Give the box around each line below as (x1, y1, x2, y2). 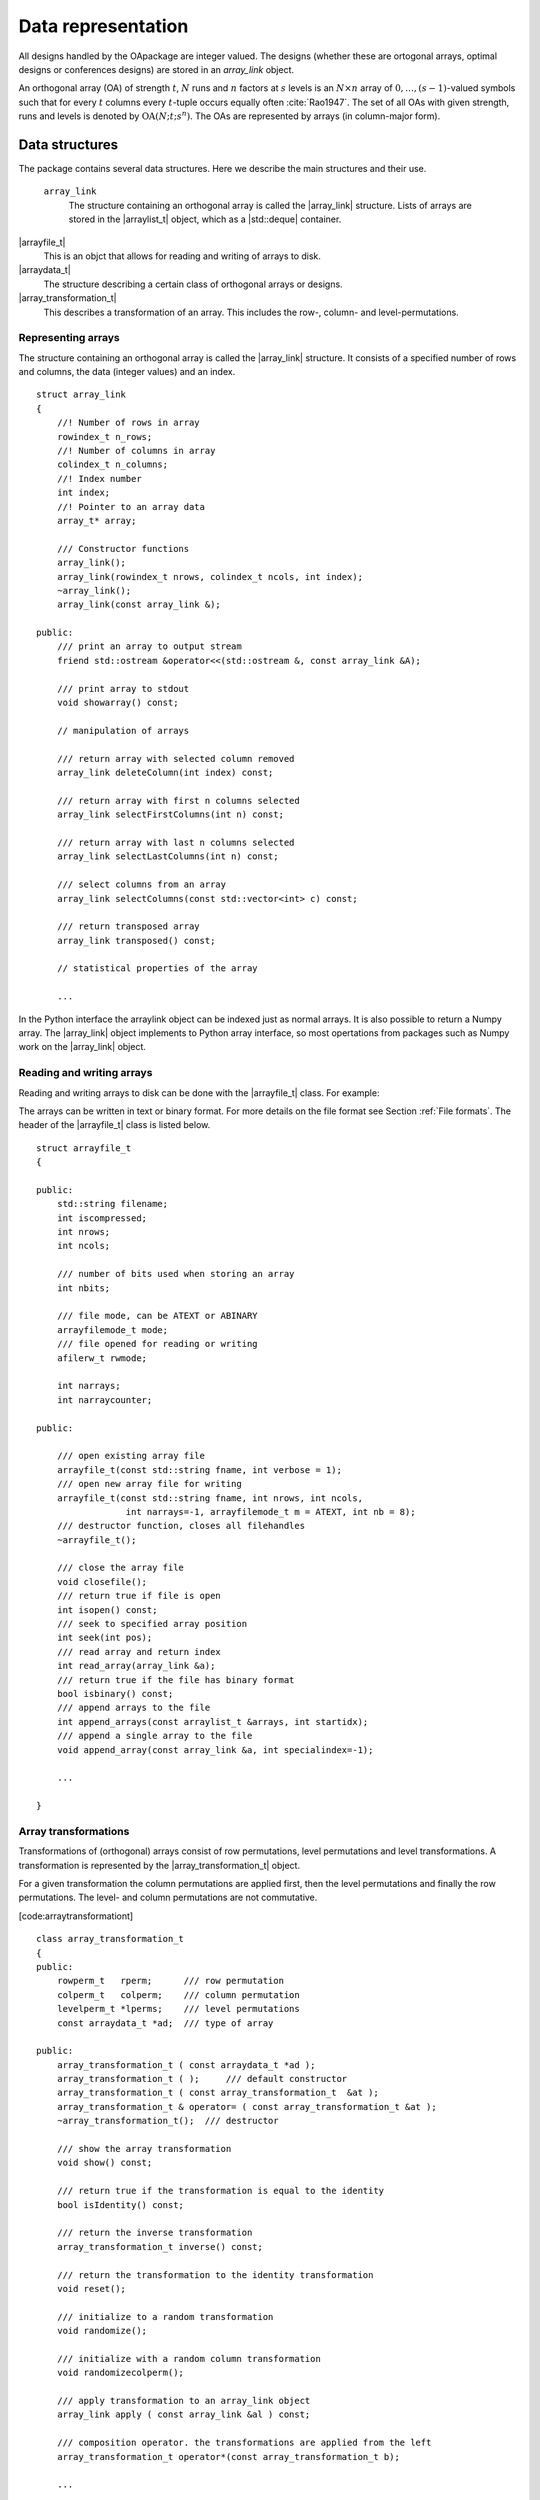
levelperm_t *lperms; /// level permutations (56, 2003, 300, 2015)
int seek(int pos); (56, 1632, 153, 1644)
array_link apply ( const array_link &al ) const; (56, 2409, 311, 2420)
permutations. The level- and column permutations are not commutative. (18, 1891, 318, 1904)
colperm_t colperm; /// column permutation (56, 1989, 300, 2000)
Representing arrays (18, 331, 120, 345)
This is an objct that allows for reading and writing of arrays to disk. (43, 250, 322, 262)
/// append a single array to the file (56, 1730, 253, 1742)
